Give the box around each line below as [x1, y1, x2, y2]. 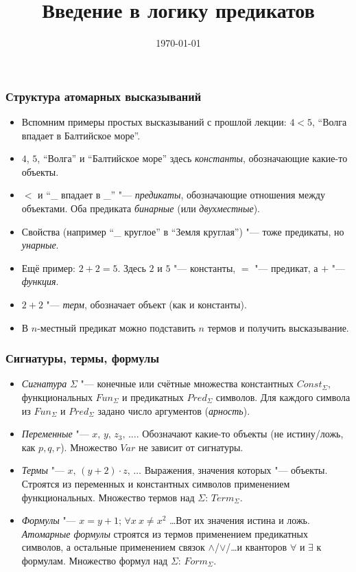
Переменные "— [21, 426, 89, 441]
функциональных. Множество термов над [21, 490, 195, 504]
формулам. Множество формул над [21, 553, 168, 567]
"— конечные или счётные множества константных [80, 376, 294, 391]
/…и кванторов [226, 540, 287, 554]
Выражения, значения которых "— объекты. [144, 463, 328, 477]
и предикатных [122, 389, 184, 404]
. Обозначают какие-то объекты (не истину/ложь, [136, 426, 344, 441]
